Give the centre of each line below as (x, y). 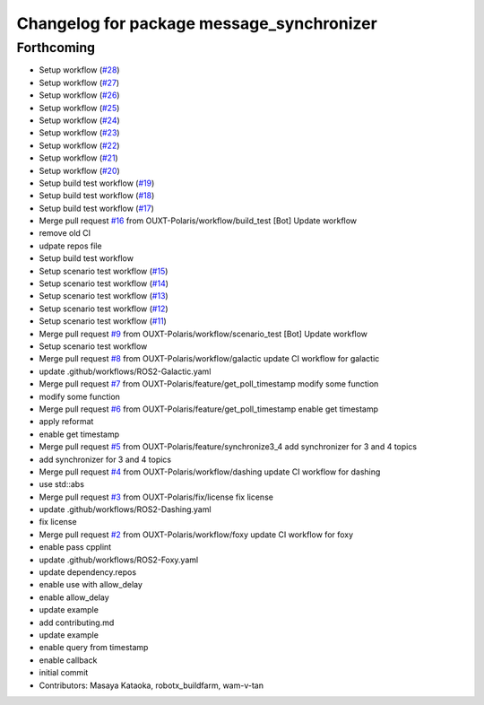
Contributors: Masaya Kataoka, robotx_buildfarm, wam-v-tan (151, 685)
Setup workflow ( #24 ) (79, 120)
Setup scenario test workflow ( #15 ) (104, 271)
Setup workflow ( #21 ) (78, 158)
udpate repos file (70, 246)
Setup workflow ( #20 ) (79, 170)
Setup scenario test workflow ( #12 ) (104, 309)
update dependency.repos (88, 572)
